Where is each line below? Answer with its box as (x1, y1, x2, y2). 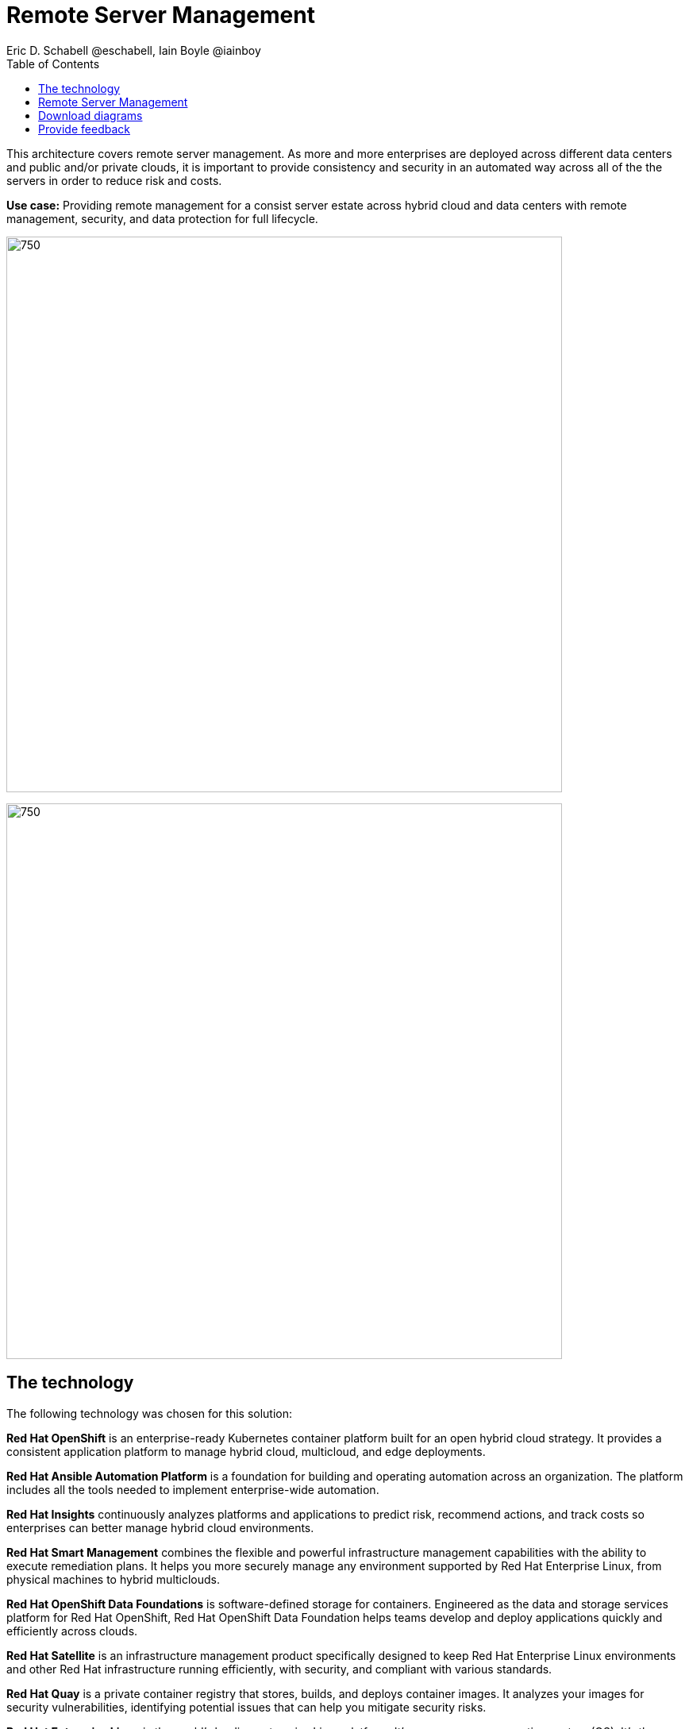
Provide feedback (38, 121, 130, 136)
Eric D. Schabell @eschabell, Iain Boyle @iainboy (6, 43, 261, 57)
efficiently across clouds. (6, 1623, 138, 1638)
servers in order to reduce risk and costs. (6, 173, 222, 187)
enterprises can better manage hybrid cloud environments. (6, 1520, 314, 1535)
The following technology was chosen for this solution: (6, 1406, 293, 1420)
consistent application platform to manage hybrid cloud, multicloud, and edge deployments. (6, 1444, 486, 1458)
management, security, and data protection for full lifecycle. (6, 211, 318, 225)
